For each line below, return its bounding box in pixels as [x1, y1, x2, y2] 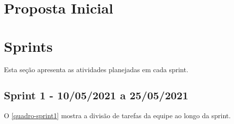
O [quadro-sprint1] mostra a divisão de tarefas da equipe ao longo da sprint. [4, 110, 231, 121]
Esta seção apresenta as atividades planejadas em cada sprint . [4, 64, 188, 74]
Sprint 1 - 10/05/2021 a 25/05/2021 [4, 88, 189, 103]
